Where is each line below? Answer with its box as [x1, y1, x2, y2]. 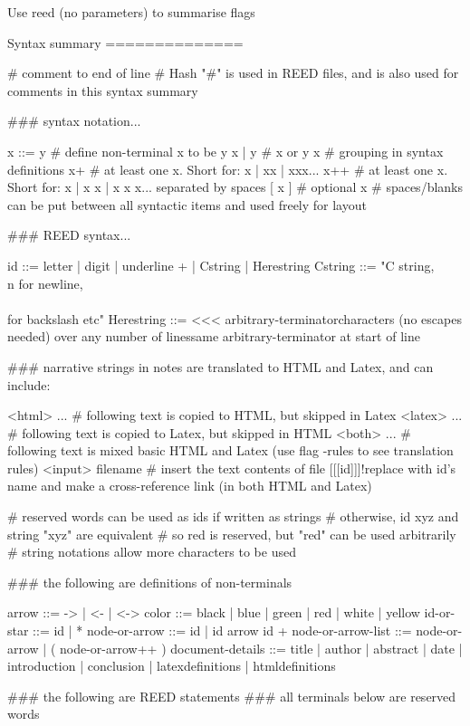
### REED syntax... [7, 225, 131, 244]
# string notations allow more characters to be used [7, 542, 296, 561]
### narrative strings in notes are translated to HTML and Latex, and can [7, 357, 434, 376]
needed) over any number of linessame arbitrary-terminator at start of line [7, 327, 420, 346]
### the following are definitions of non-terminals [7, 572, 293, 591]
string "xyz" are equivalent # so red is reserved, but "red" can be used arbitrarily [7, 524, 456, 543]
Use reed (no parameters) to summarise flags [7, 3, 255, 21]
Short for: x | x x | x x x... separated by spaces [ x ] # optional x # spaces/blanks [7, 177, 464, 196]
